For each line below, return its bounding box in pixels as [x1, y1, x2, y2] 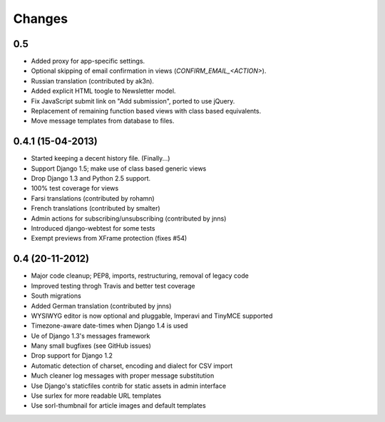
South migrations [31, 291, 81, 300]
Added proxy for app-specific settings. [31, 57, 145, 66]
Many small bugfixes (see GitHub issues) [31, 341, 151, 350]
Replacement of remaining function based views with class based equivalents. [31, 107, 262, 116]
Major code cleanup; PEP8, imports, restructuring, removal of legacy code [31, 271, 249, 280]
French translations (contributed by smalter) [31, 204, 160, 213]
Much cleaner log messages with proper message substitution [31, 371, 215, 380]
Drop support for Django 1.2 [31, 351, 113, 360]
